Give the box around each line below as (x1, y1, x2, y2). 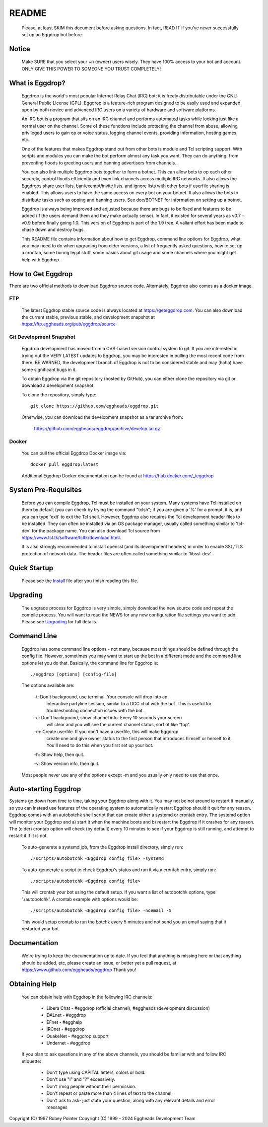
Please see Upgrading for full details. (21, 619, 98, 625)
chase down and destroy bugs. (21, 226, 85, 233)
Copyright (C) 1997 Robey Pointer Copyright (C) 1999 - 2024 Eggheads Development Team (9, 1116, 196, 1122)
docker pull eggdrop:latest (30, 462, 99, 467)
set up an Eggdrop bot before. (21, 31, 83, 37)
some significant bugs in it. (21, 367, 77, 373)
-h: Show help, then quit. (34, 751, 84, 757)
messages (46, 1104, 68, 1110)
